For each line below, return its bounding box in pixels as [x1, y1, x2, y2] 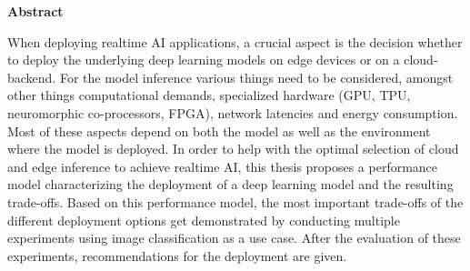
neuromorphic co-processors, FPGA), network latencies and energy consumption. [7, 103, 458, 122]
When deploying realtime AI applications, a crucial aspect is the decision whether [7, 32, 463, 51]
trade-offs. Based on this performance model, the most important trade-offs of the [7, 192, 464, 211]
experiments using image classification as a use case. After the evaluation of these [7, 228, 461, 247]
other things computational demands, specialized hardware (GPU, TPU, [7, 85, 411, 105]
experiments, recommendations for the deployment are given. [7, 246, 347, 265]
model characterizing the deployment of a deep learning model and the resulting [7, 175, 454, 194]
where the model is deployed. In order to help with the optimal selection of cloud [7, 139, 459, 158]
